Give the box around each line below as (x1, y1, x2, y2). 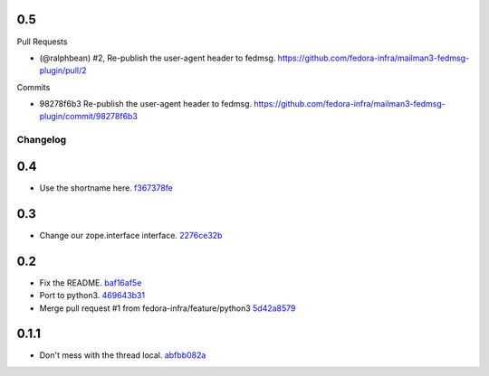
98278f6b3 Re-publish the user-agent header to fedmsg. (39, 99, 253, 109)
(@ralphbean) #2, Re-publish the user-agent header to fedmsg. (39, 52, 276, 63)
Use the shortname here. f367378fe (39, 182, 174, 193)
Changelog (16, 134, 67, 146)
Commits (16, 81, 51, 92)
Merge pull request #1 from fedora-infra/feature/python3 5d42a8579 (39, 303, 296, 314)
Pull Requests (16, 36, 68, 47)
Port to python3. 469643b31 (39, 290, 145, 301)
